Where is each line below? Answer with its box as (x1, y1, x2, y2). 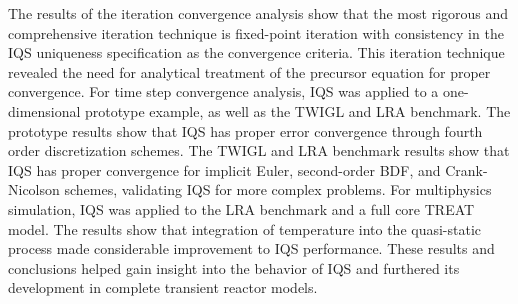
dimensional (8, 100, 81, 121)
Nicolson (8, 179, 60, 200)
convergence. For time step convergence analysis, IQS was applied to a (8, 81, 439, 102)
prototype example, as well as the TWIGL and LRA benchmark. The (85, 100, 511, 121)
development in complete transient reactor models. (8, 277, 318, 298)
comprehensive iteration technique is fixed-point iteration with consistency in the (8, 22, 504, 43)
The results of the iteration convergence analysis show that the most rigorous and (8, 3, 509, 23)
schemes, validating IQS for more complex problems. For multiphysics (64, 179, 492, 200)
